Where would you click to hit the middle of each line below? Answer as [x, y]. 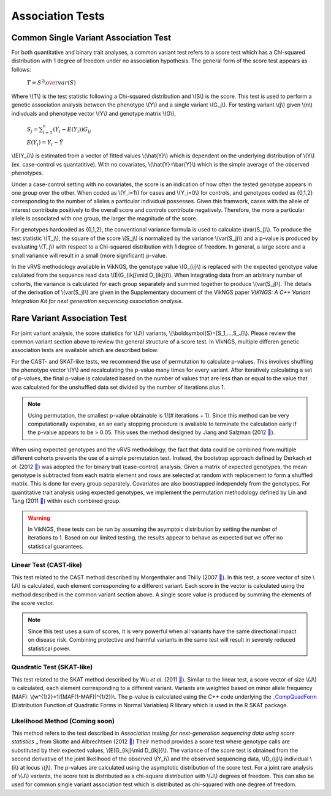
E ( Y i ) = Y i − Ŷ [45, 143]
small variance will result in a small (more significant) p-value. [89, 255]
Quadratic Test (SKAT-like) [52, 667]
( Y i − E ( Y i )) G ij [72, 130]
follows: [21, 69]
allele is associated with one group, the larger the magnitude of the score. [105, 219]
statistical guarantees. [56, 546]
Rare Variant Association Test [69, 318]
